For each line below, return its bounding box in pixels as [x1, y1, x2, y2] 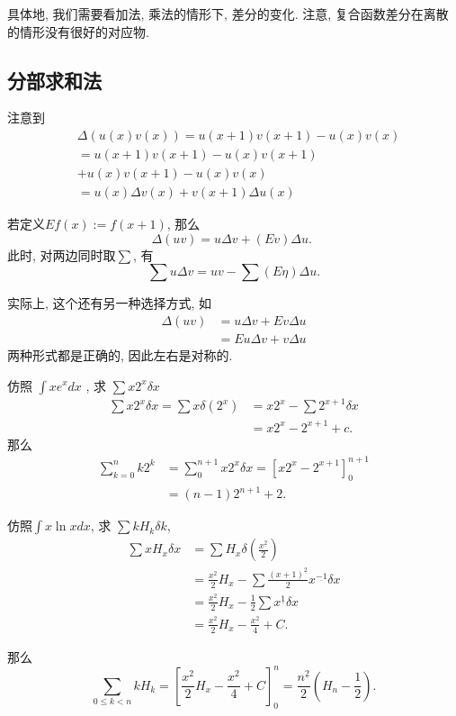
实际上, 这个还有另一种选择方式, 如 [7, 294, 212, 313]
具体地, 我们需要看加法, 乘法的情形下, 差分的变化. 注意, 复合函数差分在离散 [7, 5, 449, 23]
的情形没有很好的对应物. [7, 22, 149, 41]
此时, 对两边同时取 [7, 245, 116, 264]
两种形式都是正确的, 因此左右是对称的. [7, 345, 233, 364]
